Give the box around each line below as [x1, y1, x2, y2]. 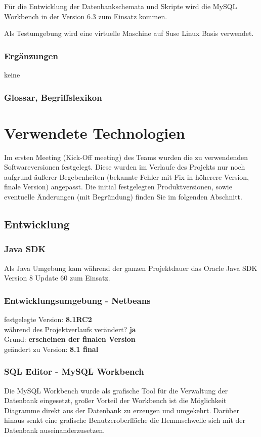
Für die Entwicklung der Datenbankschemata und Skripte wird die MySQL [4, 1, 237, 11]
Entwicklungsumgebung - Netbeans [4, 294, 151, 306]
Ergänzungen [4, 49, 58, 62]
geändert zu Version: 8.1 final [4, 343, 99, 354]
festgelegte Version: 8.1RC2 [4, 313, 92, 324]
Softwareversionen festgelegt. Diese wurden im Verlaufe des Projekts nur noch [4, 162, 245, 172]
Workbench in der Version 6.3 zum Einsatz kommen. [4, 11, 167, 21]
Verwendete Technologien [4, 122, 185, 143]
